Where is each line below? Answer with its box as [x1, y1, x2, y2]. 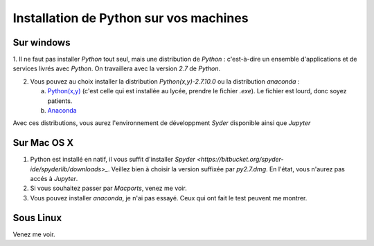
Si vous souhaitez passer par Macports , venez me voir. [30, 184, 187, 193]
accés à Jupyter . [30, 175, 78, 183]
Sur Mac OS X [12, 137, 74, 149]
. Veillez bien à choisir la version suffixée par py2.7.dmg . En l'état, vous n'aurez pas [107, 164, 346, 173]
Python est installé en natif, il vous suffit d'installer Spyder [30, 155, 195, 164]
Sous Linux [12, 211, 62, 224]
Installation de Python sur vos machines [12, 10, 249, 26]
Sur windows [12, 37, 71, 48]
